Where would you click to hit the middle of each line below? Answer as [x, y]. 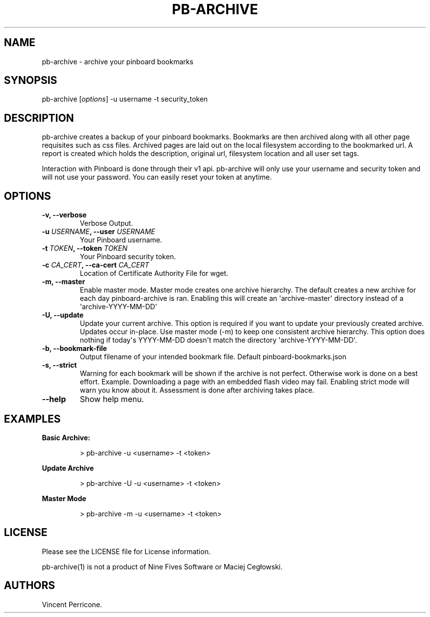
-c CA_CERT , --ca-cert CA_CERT [95, 265]
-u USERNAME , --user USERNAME [98, 232]
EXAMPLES [32, 419]
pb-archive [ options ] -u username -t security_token [125, 99]
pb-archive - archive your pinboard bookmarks [118, 61]
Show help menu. [112, 399]
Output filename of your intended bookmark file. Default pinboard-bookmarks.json [213, 357]
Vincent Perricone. [72, 604]
